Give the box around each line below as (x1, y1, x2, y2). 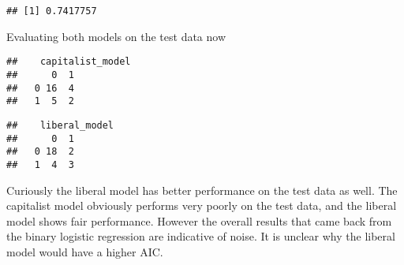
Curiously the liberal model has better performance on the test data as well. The (6, 181, 398, 198)
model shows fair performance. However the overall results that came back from (6, 212, 392, 229)
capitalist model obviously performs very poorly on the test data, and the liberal (6, 197, 397, 214)
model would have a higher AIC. (6, 243, 163, 259)
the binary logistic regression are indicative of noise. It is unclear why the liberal (6, 228, 395, 244)
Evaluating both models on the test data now (6, 28, 226, 44)
